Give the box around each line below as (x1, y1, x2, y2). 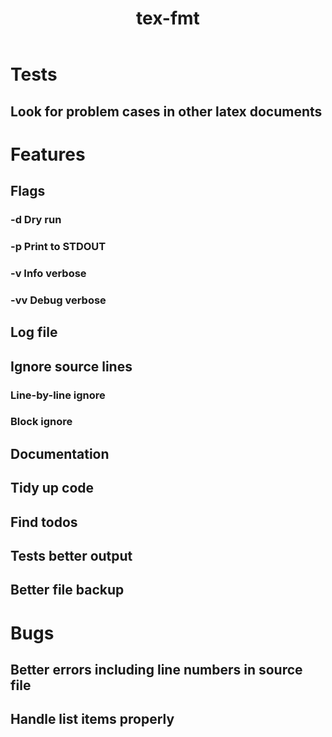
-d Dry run (10, 213, 62, 227)
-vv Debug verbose (10, 293, 107, 307)
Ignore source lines (10, 358, 133, 375)
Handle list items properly (10, 711, 175, 728)
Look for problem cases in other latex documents (10, 103, 323, 120)
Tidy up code (10, 480, 95, 497)
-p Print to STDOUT (10, 240, 107, 253)
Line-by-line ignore (10, 388, 106, 402)
